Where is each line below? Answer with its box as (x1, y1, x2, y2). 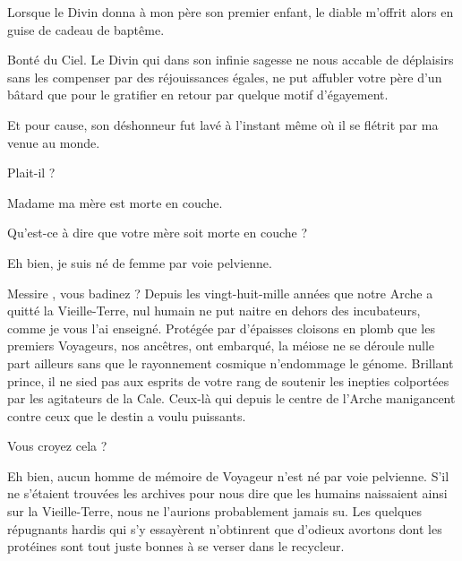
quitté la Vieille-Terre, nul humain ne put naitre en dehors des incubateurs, (7, 301, 421, 320)
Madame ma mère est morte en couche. (7, 193, 223, 211)
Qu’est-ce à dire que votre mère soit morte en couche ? (7, 223, 308, 242)
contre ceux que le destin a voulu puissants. (7, 406, 246, 425)
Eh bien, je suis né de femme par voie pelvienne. (7, 253, 272, 272)
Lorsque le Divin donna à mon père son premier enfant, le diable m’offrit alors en (7, 3, 454, 21)
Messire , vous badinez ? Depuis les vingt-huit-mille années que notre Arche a (7, 283, 433, 302)
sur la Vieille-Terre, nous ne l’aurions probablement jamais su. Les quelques (7, 502, 422, 521)
